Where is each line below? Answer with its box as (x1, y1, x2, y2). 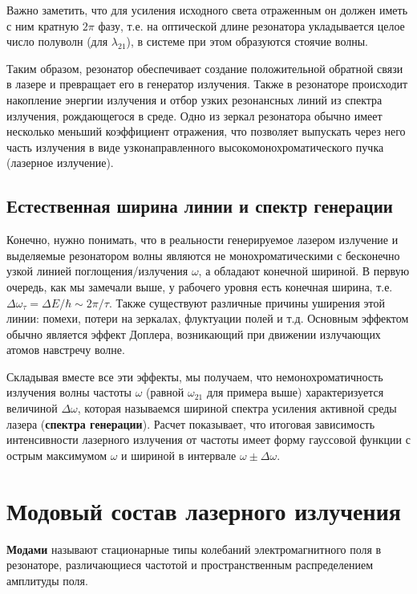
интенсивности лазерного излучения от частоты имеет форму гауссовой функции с (6, 431, 411, 448)
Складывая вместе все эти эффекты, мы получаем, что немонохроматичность (6, 368, 383, 384)
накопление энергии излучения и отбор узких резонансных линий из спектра (6, 91, 383, 108)
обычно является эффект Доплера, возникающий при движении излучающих (6, 325, 381, 342)
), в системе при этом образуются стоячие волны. (126, 33, 368, 50)
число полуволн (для (6, 33, 108, 50)
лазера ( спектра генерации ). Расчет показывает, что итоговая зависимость (6, 415, 375, 432)
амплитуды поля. (6, 572, 88, 588)
